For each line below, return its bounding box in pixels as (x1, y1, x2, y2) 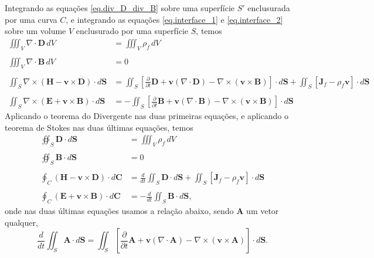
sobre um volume (5, 25, 66, 37)
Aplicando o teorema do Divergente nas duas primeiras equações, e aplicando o (5, 110, 289, 122)
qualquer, (5, 216, 38, 228)
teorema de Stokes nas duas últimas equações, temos (5, 121, 193, 133)
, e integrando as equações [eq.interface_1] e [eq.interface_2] (66, 13, 283, 25)
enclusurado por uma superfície (76, 25, 189, 37)
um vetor (246, 205, 279, 217)
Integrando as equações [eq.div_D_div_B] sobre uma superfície (5, 2, 235, 13)
